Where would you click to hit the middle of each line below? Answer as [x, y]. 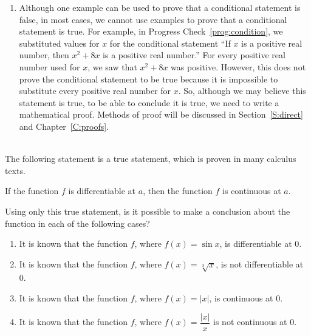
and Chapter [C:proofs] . [64, 126]
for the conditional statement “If [170, 43]
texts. [15, 170]
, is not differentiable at [260, 264]
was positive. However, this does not [238, 66]
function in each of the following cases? [77, 223]
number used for [50, 66]
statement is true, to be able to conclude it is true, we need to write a [149, 102]
